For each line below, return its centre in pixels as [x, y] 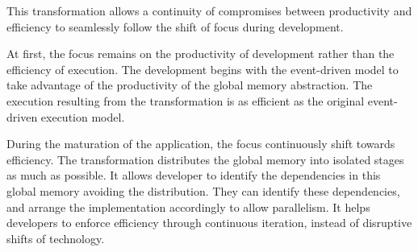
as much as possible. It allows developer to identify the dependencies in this [194, 175]
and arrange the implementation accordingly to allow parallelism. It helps [188, 207]
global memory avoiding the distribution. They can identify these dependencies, [203, 190]
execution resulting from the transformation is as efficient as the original [186, 100]
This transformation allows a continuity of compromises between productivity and [209, 10]
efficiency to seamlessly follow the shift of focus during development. [175, 26]
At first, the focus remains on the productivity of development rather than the [201, 54]
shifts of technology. [56, 238]
